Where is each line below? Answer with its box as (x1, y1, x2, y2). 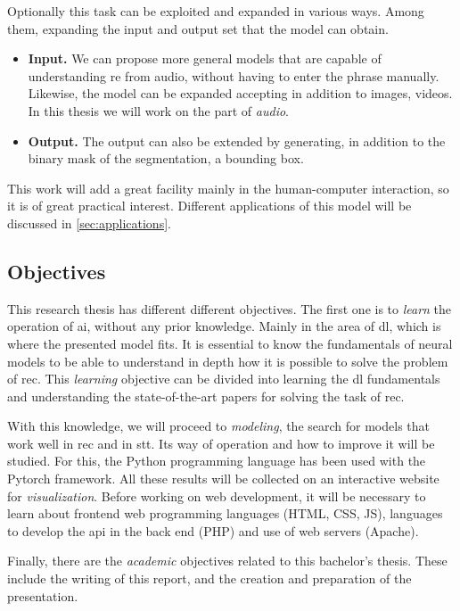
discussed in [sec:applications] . (7, 213, 171, 232)
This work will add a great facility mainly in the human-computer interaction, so (7, 178, 449, 197)
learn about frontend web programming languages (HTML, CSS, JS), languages (7, 504, 443, 523)
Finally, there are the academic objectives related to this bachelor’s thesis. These (7, 551, 448, 570)
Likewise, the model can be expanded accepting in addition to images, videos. (28, 84, 453, 103)
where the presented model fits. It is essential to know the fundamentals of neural (7, 334, 453, 352)
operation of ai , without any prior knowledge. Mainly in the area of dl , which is (7, 317, 441, 335)
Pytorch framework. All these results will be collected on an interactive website (7, 469, 439, 488)
